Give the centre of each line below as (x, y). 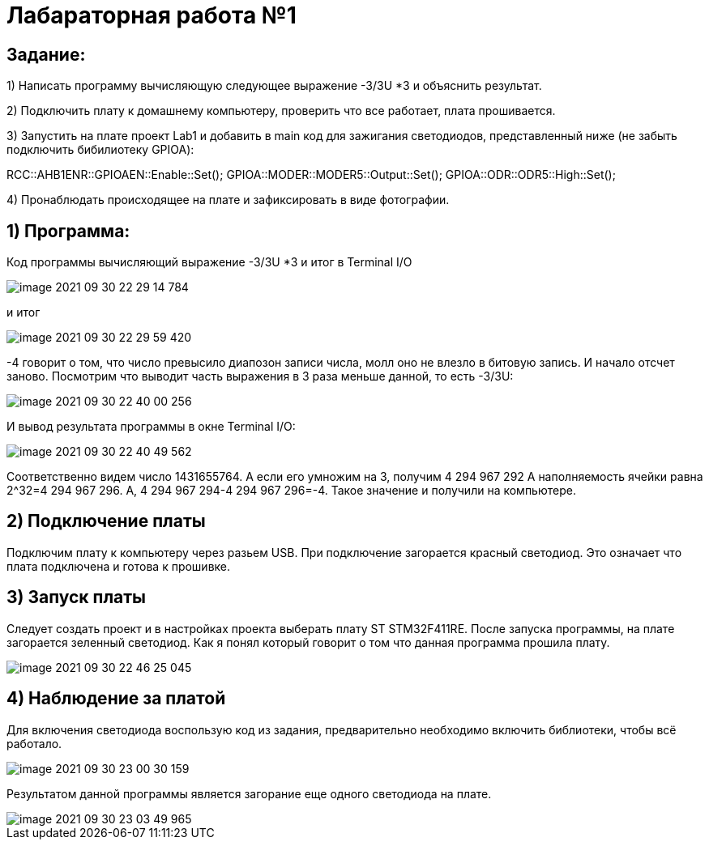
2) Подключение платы (106, 521)
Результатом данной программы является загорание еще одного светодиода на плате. (249, 793)
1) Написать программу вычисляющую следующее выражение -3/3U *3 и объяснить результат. (274, 86)
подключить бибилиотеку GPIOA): (100, 150)
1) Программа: (68, 231)
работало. (34, 743)
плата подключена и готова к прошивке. (119, 566)
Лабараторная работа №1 (152, 15)
